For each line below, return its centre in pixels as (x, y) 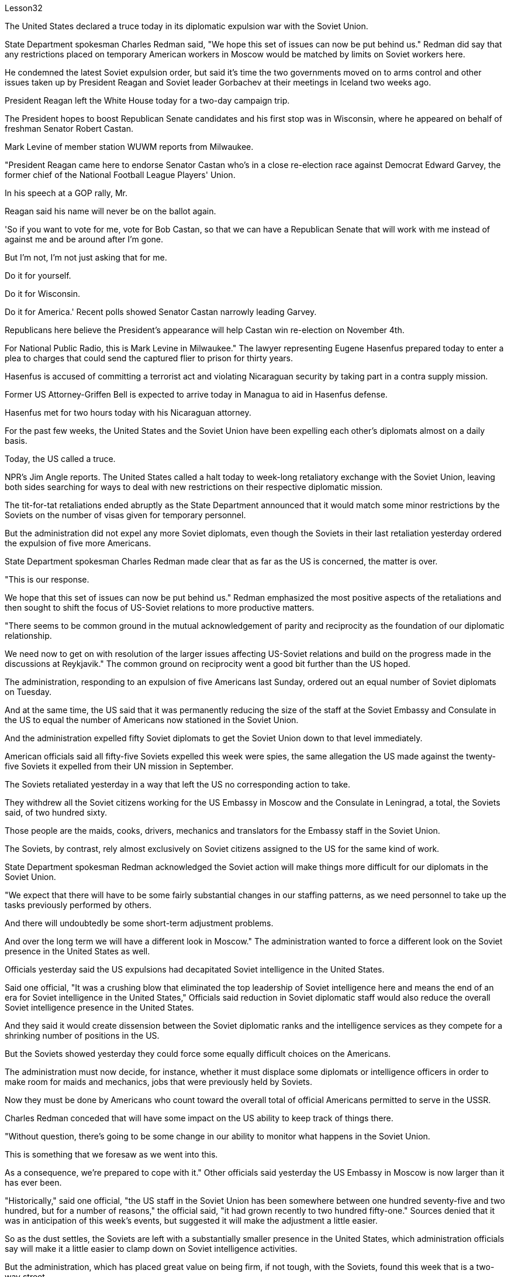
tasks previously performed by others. (78, 905)
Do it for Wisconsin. (43, 294)
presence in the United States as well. (77, 951)
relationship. (28, 636)
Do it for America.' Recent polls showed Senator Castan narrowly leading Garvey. (161, 312)
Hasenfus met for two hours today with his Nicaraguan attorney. (128, 412)
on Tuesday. (28, 692)
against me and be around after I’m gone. (84, 239)
